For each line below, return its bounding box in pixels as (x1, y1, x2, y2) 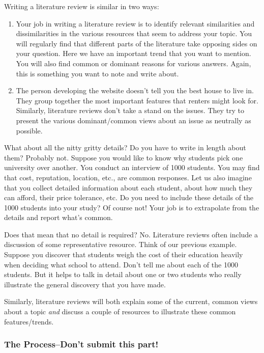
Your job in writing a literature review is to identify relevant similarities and (16, 18, 255, 29)
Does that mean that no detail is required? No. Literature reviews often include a (4, 229, 258, 239)
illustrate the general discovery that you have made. (4, 279, 166, 289)
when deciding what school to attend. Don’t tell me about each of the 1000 (4, 259, 238, 269)
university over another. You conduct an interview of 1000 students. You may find (4, 162, 260, 173)
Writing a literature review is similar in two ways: (4, 1, 159, 11)
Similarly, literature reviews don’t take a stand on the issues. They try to (16, 105, 244, 116)
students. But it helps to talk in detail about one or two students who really (4, 269, 242, 280)
